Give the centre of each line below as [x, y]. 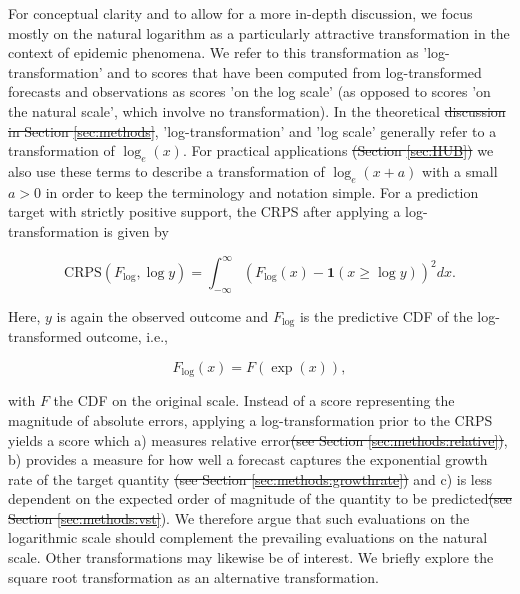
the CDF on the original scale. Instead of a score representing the [254, 400]
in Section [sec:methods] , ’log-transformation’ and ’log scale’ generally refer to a [252, 130]
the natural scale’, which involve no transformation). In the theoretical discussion [257, 110]
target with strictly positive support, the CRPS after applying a [204, 211]
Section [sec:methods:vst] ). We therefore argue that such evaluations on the [239, 517]
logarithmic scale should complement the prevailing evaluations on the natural [248, 537]
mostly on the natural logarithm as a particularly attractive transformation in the [259, 32]
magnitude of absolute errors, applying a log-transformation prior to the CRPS [250, 419]
